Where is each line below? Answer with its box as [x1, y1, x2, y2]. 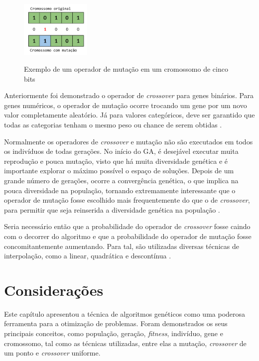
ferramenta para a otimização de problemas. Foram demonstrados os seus [4, 318, 228, 329]
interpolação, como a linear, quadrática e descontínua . [4, 250, 171, 261]
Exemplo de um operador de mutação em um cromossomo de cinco [24, 64, 228, 74]
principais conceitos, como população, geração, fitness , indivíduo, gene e [4, 328, 223, 339]
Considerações [4, 279, 104, 300]
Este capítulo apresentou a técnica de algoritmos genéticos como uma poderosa [4, 308, 246, 319]
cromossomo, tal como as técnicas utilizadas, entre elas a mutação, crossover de [4, 338, 247, 348]
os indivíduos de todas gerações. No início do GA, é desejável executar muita [4, 146, 239, 156]
